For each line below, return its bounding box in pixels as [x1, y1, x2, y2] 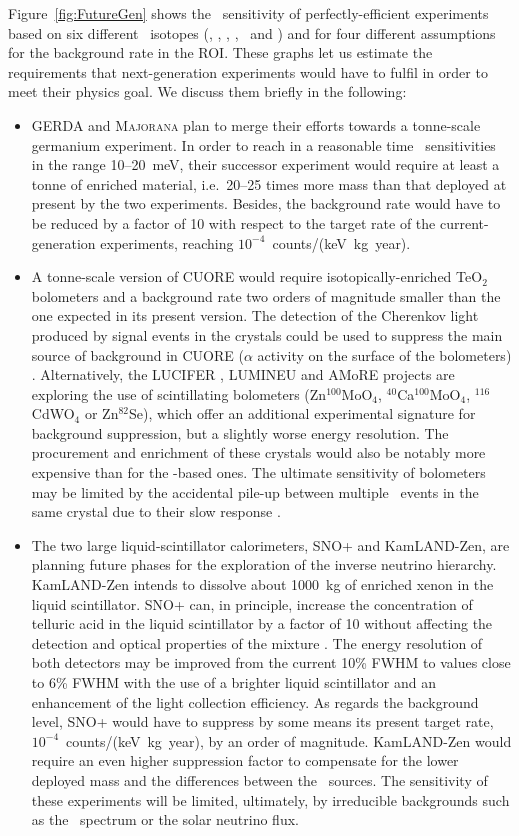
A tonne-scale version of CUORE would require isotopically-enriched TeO [31, 266, 483, 287]
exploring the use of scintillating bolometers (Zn [31, 383, 327, 404]
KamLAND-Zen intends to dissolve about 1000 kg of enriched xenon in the [31, 574, 494, 595]
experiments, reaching [100, 232, 234, 253]
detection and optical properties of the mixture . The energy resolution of [31, 632, 483, 653]
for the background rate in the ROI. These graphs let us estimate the [8, 42, 433, 63]
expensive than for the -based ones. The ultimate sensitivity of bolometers [31, 462, 486, 483]
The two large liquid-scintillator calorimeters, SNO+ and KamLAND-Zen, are [31, 534, 510, 555]
